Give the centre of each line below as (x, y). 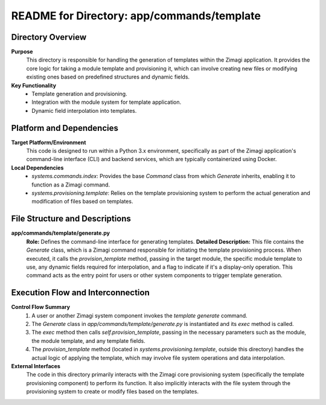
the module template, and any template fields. (88, 340)
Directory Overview (49, 37)
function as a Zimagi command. (71, 185)
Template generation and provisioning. (79, 94)
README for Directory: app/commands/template (136, 16)
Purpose (22, 52)
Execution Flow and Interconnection (81, 293)
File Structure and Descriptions (71, 219)
